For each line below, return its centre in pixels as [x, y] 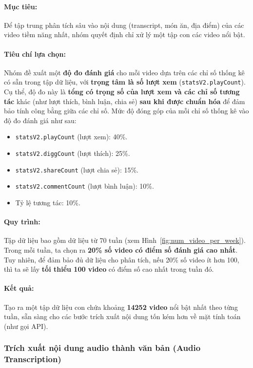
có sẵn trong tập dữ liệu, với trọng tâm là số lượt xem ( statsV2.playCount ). [125, 82]
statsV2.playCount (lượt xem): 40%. [71, 137]
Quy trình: [22, 222]
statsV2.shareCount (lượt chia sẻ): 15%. [77, 169]
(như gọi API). [26, 326]
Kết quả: [19, 288]
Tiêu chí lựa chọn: [35, 54]
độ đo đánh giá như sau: [40, 120]
